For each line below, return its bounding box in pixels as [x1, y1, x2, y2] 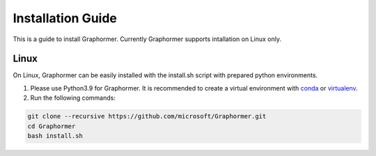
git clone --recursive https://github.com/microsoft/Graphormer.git [27, 112, 267, 120]
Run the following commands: [30, 94, 116, 102]
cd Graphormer [27, 122, 76, 130]
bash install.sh [27, 132, 84, 139]
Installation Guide [13, 10, 118, 26]
